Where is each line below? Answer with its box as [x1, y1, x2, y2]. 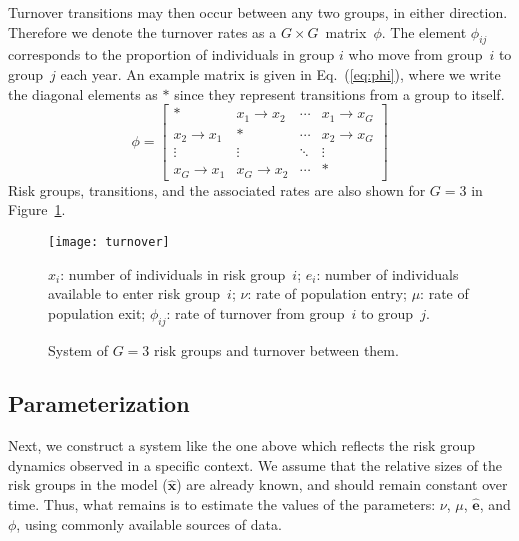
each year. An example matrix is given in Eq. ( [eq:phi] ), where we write [60, 63, 501, 84]
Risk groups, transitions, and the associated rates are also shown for [8, 179, 426, 200]
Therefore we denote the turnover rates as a [8, 21, 277, 42]
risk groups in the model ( [8, 474, 168, 495]
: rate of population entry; [247, 283, 407, 304]
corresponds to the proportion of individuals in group [8, 44, 335, 65]
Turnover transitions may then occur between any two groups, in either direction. [8, 2, 508, 22]
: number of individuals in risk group [60, 263, 286, 284]
